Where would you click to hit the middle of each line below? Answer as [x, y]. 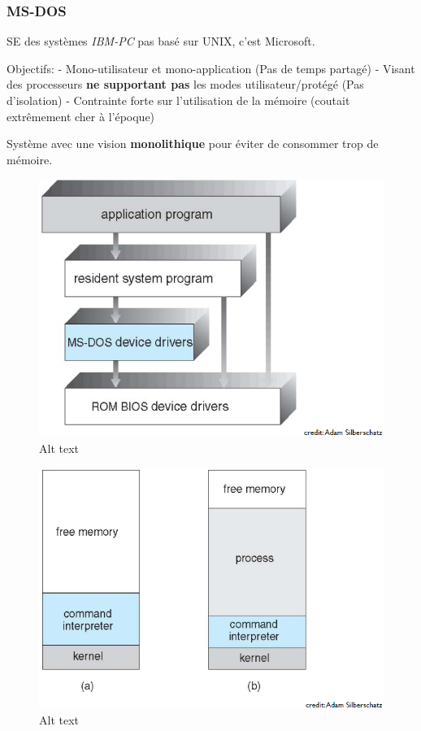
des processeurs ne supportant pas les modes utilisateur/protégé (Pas [185, 84]
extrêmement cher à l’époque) [81, 116]
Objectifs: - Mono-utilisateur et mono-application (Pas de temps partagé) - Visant [211, 68]
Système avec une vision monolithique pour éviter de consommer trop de [193, 144]
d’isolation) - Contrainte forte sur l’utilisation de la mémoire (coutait [178, 100]
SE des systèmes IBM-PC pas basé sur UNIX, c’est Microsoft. [161, 41]
